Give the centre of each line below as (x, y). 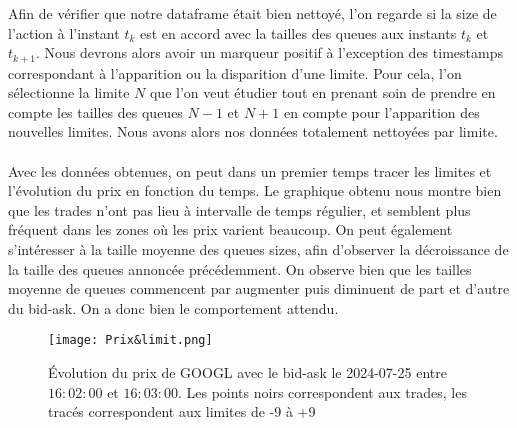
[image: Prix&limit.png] (130, 340)
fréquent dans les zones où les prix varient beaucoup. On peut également (230, 229)
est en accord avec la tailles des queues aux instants (298, 32)
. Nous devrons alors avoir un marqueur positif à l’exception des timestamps (269, 52)
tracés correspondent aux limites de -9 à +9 (182, 411)
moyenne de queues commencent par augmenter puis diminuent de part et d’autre (259, 288)
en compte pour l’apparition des (381, 111)
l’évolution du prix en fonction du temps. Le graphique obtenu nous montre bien (255, 190)
